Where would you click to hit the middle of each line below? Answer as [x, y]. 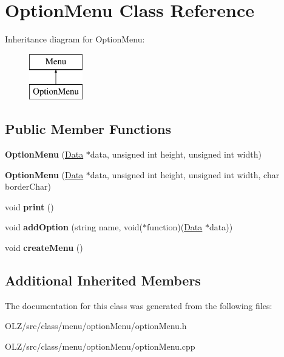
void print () [29, 206]
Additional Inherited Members [103, 280]
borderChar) [28, 186]
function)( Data [175, 227]
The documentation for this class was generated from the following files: [139, 305]
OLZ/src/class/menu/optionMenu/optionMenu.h [96, 326]
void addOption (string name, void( [74, 227]
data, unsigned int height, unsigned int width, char [185, 174]
